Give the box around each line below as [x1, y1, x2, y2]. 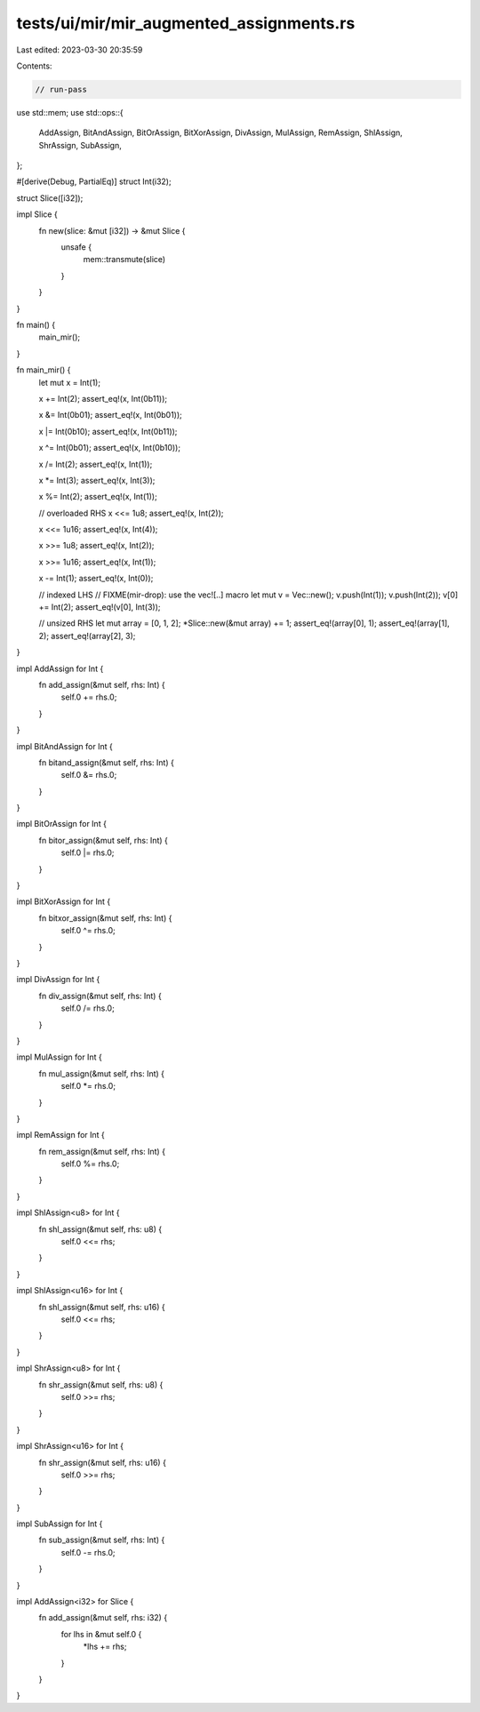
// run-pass [35, 84, 88, 94]
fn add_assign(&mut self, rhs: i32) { [38, 1612, 168, 1623]
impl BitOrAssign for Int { [16, 819, 107, 829]
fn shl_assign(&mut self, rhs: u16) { [38, 1301, 166, 1312]
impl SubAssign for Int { [16, 1518, 103, 1529]
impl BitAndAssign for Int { [16, 740, 113, 751]
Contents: [16, 60, 52, 71]
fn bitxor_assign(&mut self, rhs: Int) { [38, 912, 172, 924]
